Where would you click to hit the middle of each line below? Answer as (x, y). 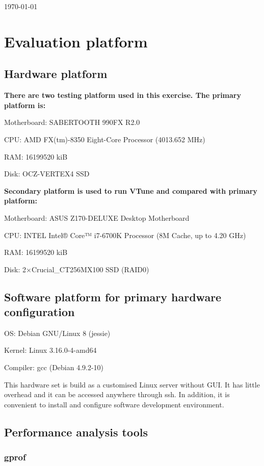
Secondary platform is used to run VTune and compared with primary (131, 190)
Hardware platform (56, 74)
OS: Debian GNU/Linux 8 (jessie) (57, 333)
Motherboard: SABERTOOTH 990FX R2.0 (72, 122)
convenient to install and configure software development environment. (114, 404)
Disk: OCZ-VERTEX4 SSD (47, 174)
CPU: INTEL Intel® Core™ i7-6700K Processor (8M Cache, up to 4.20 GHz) (125, 235)
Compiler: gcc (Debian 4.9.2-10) (54, 367)
